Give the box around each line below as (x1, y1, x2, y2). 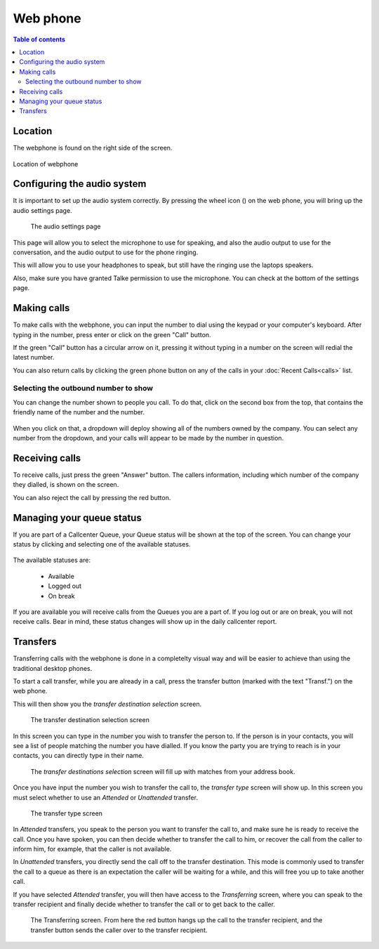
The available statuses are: (13, 556, 91, 565)
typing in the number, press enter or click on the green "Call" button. (13, 330, 211, 339)
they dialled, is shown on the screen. (13, 480, 119, 489)
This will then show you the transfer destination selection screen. (13, 700, 202, 708)
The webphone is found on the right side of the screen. (13, 144, 173, 152)
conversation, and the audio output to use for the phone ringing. (13, 248, 199, 256)
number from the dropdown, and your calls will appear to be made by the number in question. (13, 434, 284, 442)
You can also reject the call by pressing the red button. (13, 493, 171, 502)
